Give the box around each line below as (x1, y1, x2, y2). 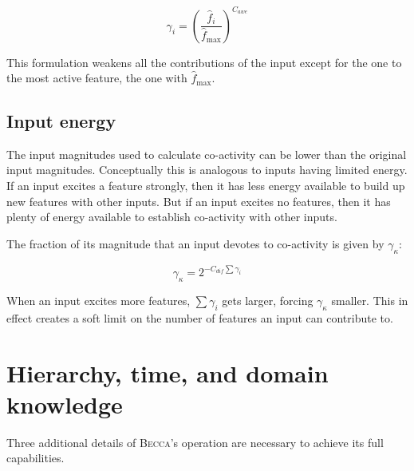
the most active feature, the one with (6, 69, 187, 86)
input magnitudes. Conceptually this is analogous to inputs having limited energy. (6, 161, 408, 178)
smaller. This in (331, 291, 408, 308)
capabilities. (6, 449, 65, 466)
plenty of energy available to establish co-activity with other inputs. (6, 208, 337, 225)
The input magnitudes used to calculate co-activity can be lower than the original (6, 145, 407, 162)
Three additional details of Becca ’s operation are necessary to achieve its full (6, 433, 384, 450)
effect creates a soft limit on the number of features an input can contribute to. (6, 309, 393, 326)
